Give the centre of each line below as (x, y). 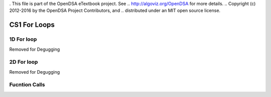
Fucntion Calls (27, 85)
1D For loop (23, 39)
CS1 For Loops (32, 25)
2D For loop (24, 62)
